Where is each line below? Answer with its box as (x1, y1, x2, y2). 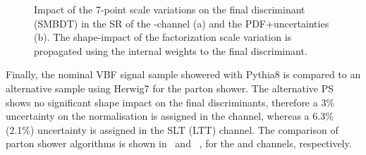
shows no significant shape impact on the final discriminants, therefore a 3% (6, 94, 335, 109)
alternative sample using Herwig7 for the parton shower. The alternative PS (6, 80, 334, 95)
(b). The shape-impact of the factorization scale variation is (34, 30, 292, 44)
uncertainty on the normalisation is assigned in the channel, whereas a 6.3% (6, 108, 334, 123)
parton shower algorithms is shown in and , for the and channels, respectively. (6, 136, 352, 151)
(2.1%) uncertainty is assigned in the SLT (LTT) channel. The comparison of (6, 122, 338, 137)
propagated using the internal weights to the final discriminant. (34, 43, 307, 58)
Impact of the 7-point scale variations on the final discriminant (34, 2, 305, 16)
